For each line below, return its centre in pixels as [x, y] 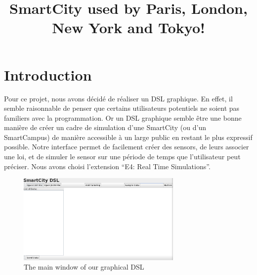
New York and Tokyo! [128, 27]
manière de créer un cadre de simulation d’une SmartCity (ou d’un [105, 127]
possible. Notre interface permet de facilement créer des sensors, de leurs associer [127, 147]
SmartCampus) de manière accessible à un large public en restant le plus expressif [128, 137]
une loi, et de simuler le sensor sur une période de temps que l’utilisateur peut [122, 157]
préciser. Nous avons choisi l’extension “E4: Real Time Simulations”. [107, 166]
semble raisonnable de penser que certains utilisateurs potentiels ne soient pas [122, 108]
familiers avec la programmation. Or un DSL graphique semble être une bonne [123, 117]
